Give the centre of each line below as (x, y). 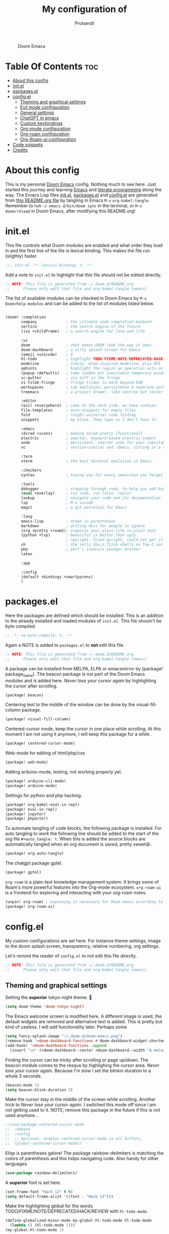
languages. (17, 1164)
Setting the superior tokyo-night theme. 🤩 (49, 997)
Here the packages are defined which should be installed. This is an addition (84, 615)
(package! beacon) (24, 695)
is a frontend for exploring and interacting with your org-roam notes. (76, 893)
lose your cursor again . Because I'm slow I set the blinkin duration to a (78, 1070)
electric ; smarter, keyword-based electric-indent (89, 438)
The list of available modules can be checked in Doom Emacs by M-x (76, 298)
